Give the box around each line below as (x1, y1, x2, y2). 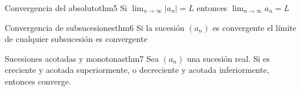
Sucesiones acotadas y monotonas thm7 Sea (5, 52, 159, 64)
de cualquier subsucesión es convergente (5, 33, 148, 45)
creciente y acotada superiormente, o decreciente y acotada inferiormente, (5, 64, 269, 76)
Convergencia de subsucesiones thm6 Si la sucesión (5, 21, 185, 33)
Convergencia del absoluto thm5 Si (5, 2, 128, 13)
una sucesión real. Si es (186, 52, 270, 64)
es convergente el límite (212, 21, 297, 33)
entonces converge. (5, 75, 71, 87)
